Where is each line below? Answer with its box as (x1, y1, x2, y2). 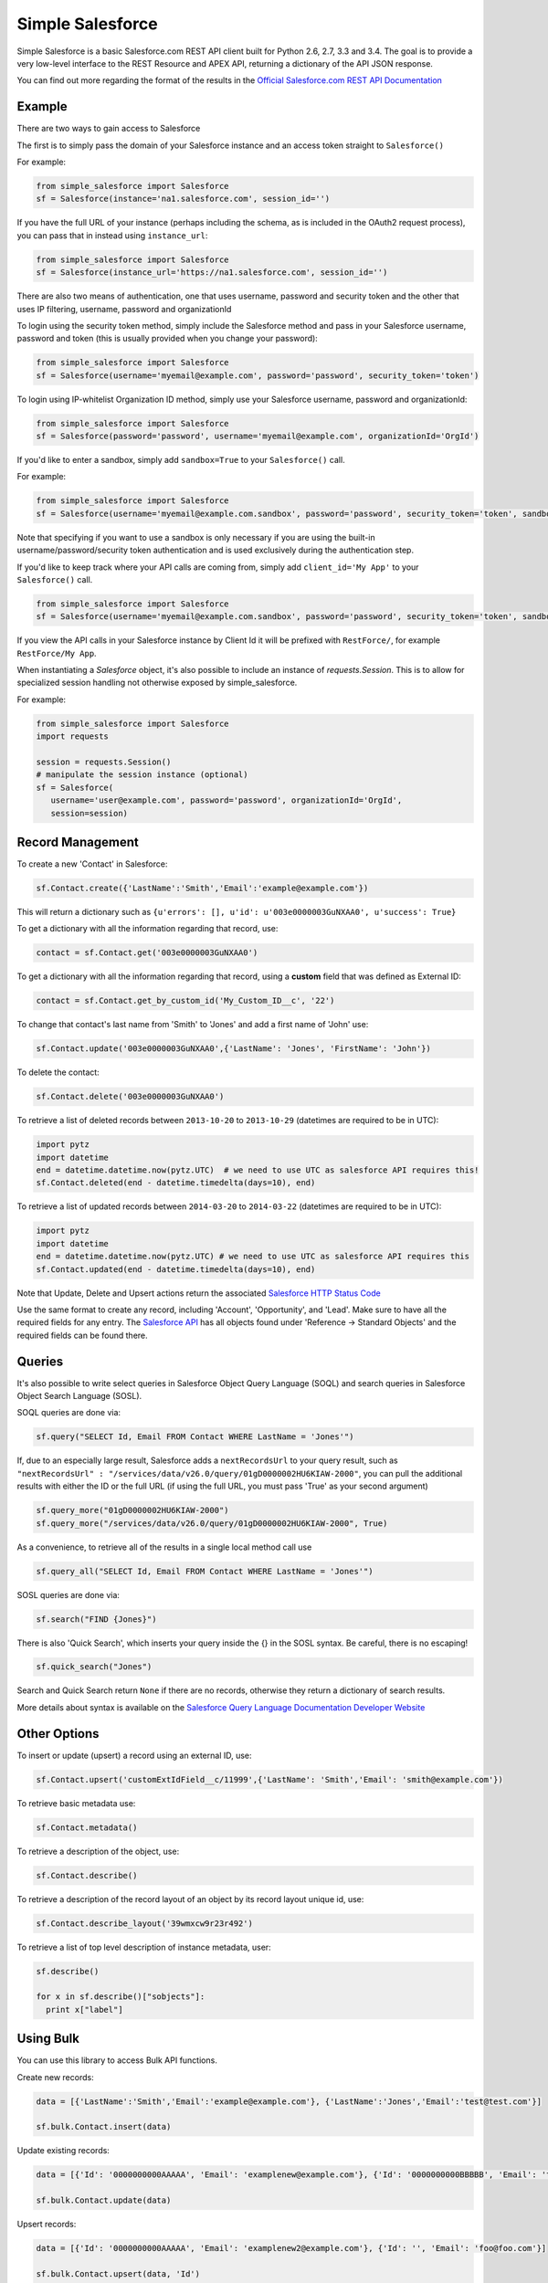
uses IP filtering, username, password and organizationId (16, 303, 232, 314)
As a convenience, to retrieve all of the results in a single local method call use (16, 1541, 312, 1552)
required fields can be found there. (16, 1330, 148, 1341)
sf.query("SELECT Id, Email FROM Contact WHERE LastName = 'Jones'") (36, 1432, 354, 1442)
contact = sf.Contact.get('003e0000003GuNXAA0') (36, 948, 258, 958)
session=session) (50, 808, 128, 818)
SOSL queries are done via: (16, 1589, 121, 1600)
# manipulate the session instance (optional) (36, 770, 248, 780)
